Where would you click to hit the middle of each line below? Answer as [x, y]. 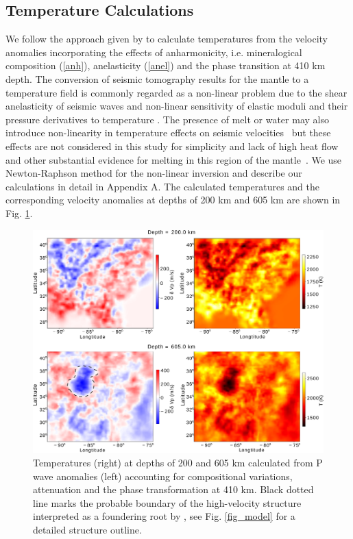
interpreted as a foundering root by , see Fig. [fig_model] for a [164, 516]
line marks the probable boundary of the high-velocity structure [167, 502]
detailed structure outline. [87, 529]
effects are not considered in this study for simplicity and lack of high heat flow [172, 146]
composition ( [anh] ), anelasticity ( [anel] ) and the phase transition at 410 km [166, 65]
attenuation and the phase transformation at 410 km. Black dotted [173, 489]
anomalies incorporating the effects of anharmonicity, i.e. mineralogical [154, 52]
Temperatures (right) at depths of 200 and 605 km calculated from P [178, 462]
